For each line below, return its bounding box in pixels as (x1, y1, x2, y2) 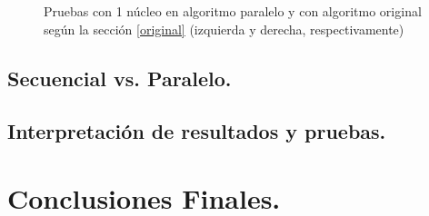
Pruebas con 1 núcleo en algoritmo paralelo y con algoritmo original (44, 2, 422, 20)
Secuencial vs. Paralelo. (7, 64, 232, 92)
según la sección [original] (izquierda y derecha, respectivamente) (44, 19, 404, 38)
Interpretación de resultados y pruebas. (7, 117, 386, 145)
